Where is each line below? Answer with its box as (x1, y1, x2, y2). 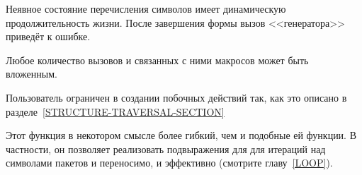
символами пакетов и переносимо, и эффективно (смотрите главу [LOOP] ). (6, 155, 333, 170)
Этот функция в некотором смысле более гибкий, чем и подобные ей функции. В (6, 128, 357, 143)
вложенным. (6, 66, 57, 81)
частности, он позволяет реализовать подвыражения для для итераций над (6, 141, 326, 156)
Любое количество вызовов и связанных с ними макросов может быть (6, 52, 309, 67)
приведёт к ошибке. (6, 29, 91, 44)
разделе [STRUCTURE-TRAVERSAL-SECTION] (6, 104, 225, 119)
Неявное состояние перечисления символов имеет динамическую (6, 1, 286, 16)
